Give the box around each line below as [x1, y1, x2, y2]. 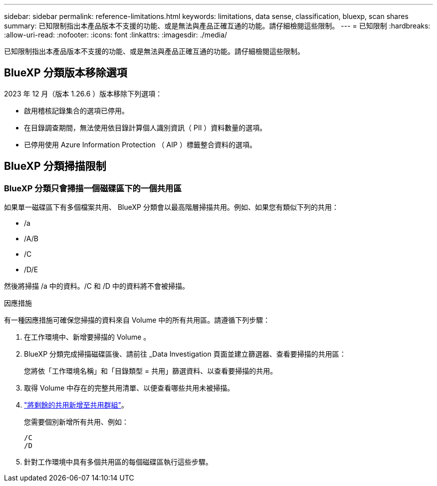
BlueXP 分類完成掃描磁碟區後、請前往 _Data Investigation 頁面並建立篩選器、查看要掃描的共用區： [24, 350, 346, 359]
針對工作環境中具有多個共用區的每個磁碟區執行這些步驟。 [24, 458, 213, 467]
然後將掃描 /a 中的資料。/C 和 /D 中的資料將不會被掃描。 [4, 282, 190, 291]
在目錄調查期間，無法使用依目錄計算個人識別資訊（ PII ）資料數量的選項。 [24, 123, 267, 132]
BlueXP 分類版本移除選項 [4, 66, 127, 79]
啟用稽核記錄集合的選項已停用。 [24, 106, 129, 115]
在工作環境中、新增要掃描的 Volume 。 [24, 333, 151, 342]
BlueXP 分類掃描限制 [4, 160, 106, 173]
